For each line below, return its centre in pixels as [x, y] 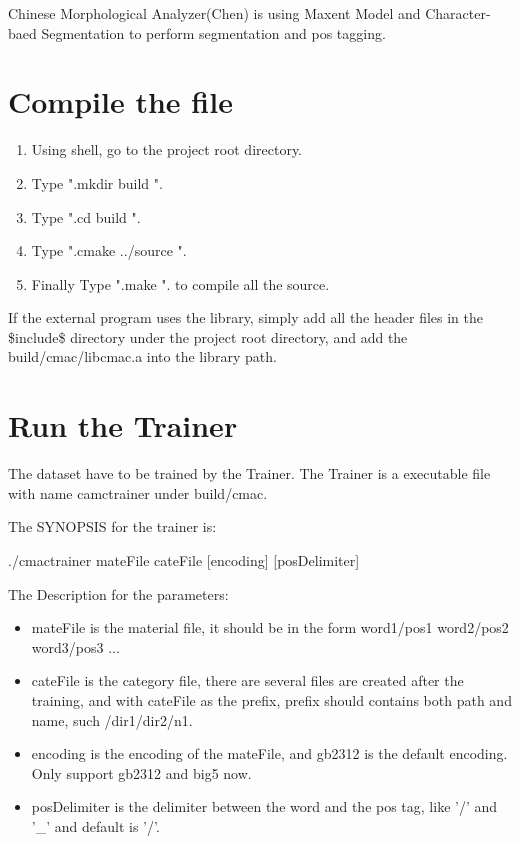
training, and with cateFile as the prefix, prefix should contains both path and [271, 699]
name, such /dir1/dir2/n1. [112, 719]
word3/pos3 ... [75, 646]
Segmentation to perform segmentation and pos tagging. [213, 32]
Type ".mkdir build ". [97, 182]
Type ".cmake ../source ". [109, 250]
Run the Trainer [123, 425]
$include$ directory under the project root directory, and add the [208, 336]
